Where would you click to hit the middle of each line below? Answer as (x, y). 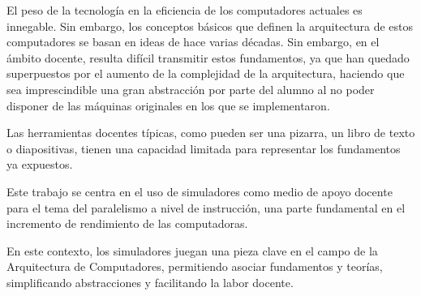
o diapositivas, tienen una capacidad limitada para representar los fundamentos (204, 148)
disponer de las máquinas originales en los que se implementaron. (168, 105)
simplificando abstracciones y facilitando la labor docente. (150, 282)
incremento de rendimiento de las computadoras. (127, 223)
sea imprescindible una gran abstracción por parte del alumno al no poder (191, 89)
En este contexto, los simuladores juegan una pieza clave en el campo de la (192, 250)
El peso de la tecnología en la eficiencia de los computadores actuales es (185, 10)
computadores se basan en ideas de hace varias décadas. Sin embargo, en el (193, 42)
